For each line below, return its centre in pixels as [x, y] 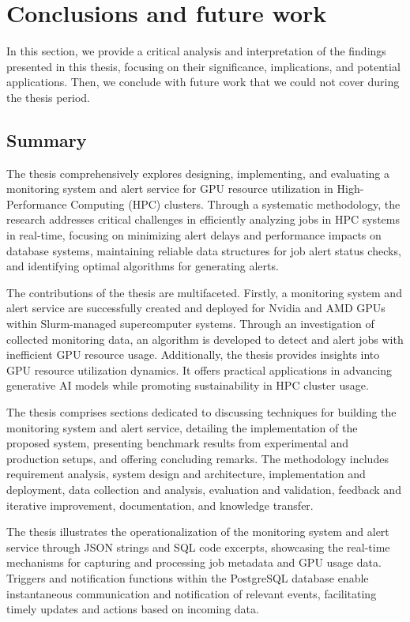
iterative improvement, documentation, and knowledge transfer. [160, 505]
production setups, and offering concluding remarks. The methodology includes [197, 458]
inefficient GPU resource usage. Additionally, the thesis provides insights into [193, 354]
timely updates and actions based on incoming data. [133, 609]
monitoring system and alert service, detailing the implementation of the [182, 427]
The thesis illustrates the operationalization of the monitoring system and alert [198, 532]
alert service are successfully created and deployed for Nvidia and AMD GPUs [196, 308]
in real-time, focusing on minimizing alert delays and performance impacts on [194, 235]
